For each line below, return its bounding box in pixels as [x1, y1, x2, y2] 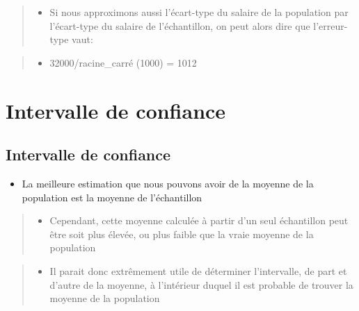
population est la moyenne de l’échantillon [22, 190, 202, 204]
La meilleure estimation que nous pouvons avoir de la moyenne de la [22, 176, 314, 190]
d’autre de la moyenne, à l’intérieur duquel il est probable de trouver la [49, 277, 353, 292]
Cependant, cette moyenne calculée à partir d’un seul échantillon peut [49, 213, 349, 228]
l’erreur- [313, 18, 348, 33]
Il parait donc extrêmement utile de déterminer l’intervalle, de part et [49, 263, 347, 278]
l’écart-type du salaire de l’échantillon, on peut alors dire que [49, 18, 310, 33]
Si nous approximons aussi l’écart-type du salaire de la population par [49, 5, 349, 19]
